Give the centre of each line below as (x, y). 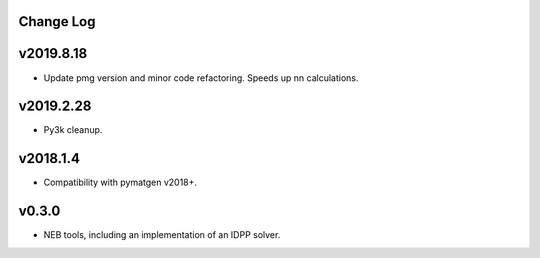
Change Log (57, 21)
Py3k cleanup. (73, 130)
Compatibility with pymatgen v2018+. (120, 182)
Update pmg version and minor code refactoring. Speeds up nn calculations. (201, 77)
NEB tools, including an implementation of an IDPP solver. (162, 235)
